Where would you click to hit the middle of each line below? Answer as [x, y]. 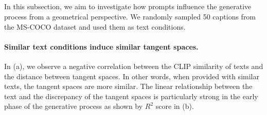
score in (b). [175, 106]
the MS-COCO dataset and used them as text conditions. [95, 26]
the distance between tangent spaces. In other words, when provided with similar [132, 76]
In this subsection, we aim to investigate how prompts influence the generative [128, 6]
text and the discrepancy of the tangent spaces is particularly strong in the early [131, 96]
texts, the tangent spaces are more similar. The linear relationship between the [128, 86]
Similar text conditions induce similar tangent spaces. [101, 46]
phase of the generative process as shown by [74, 106]
